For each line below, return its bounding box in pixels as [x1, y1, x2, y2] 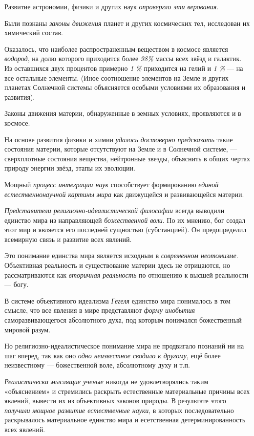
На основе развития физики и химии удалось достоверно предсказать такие [4, 134, 233, 144]
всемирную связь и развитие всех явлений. [4, 234, 132, 244]
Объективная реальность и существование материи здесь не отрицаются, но [4, 260, 230, 270]
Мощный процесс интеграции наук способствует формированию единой [4, 179, 219, 189]
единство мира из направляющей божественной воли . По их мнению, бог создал [4, 215, 246, 225]
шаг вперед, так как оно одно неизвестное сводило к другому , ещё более [4, 350, 221, 360]
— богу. [4, 279, 29, 289]
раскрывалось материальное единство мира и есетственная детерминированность [4, 414, 246, 425]
